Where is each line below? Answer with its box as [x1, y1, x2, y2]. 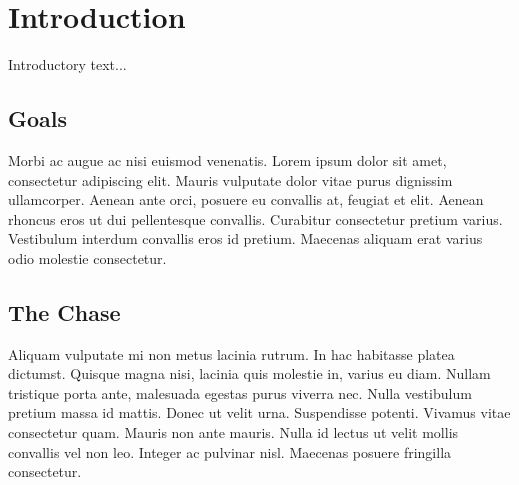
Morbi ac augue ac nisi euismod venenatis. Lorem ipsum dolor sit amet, [8, 149, 447, 170]
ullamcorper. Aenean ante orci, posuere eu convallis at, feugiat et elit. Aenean [8, 189, 484, 210]
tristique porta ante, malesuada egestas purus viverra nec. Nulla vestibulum [8, 382, 472, 403]
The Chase [8, 296, 121, 327]
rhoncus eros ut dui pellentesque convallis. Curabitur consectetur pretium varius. [8, 208, 503, 229]
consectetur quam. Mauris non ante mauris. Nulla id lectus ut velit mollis [8, 422, 459, 443]
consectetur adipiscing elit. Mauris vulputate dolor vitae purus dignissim [8, 169, 453, 190]
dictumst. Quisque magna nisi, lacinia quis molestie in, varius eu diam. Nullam [8, 363, 491, 384]
